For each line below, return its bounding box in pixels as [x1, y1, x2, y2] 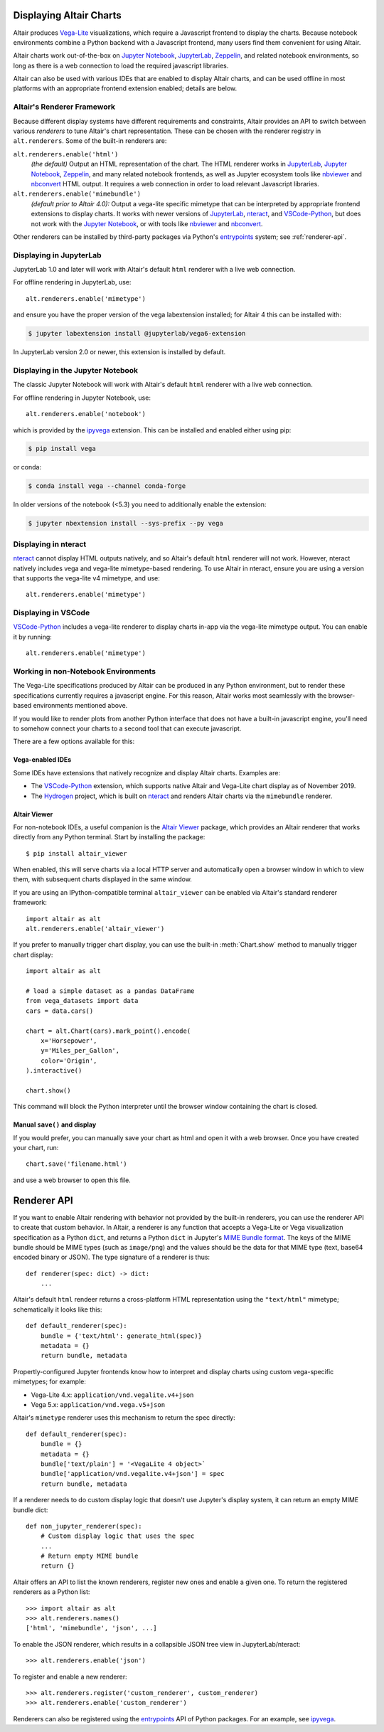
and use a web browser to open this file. [13, 1176, 131, 1184]
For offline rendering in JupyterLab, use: [13, 278, 132, 287]
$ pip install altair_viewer [26, 849, 127, 857]
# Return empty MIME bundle [40, 1552, 139, 1561]
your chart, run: [13, 1144, 59, 1152]
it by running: [13, 632, 53, 641]
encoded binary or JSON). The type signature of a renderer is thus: [13, 1253, 210, 1262]
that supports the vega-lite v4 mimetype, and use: [13, 573, 160, 583]
